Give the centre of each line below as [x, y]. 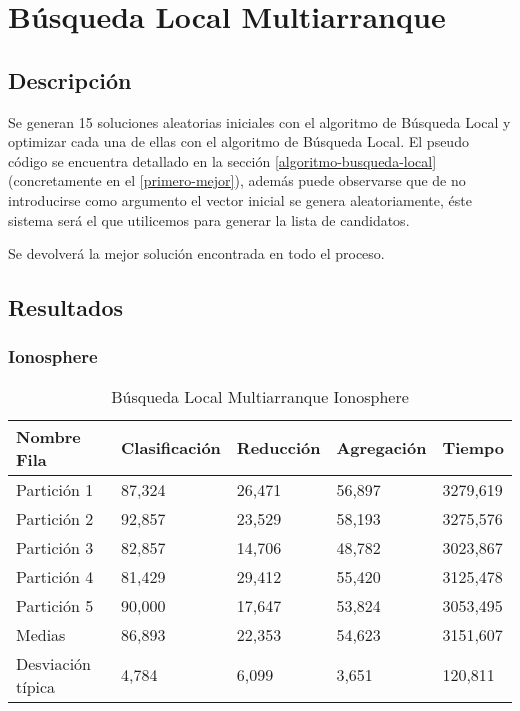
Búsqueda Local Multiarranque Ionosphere [260, 396]
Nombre [48, 436]
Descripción [70, 79]
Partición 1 [55, 489]
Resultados [65, 307]
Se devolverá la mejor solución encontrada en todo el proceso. [196, 253]
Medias [41, 634]
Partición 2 [55, 518]
